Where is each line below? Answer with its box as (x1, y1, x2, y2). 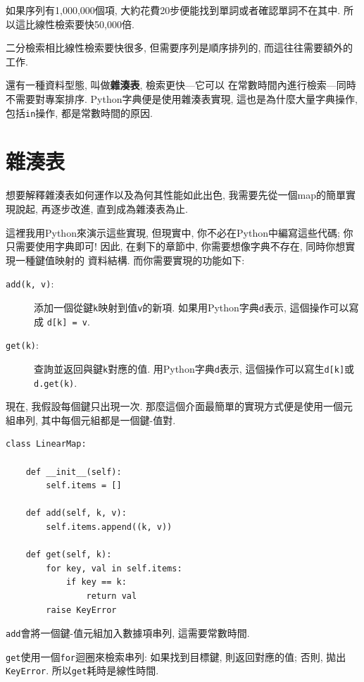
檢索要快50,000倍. (54, 16, 134, 31)
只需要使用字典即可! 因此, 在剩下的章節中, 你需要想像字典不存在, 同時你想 (6, 239, 346, 254)
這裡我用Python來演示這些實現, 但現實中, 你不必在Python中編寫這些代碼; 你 (6, 225, 353, 240)
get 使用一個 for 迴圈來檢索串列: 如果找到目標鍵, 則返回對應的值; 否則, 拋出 (6, 649, 346, 664)
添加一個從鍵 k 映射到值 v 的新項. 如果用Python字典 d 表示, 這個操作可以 (34, 299, 349, 314)
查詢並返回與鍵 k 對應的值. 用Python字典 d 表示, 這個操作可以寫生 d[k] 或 (34, 361, 355, 376)
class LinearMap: (6, 439, 87, 449)
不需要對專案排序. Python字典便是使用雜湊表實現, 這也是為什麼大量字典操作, (6, 91, 358, 106)
